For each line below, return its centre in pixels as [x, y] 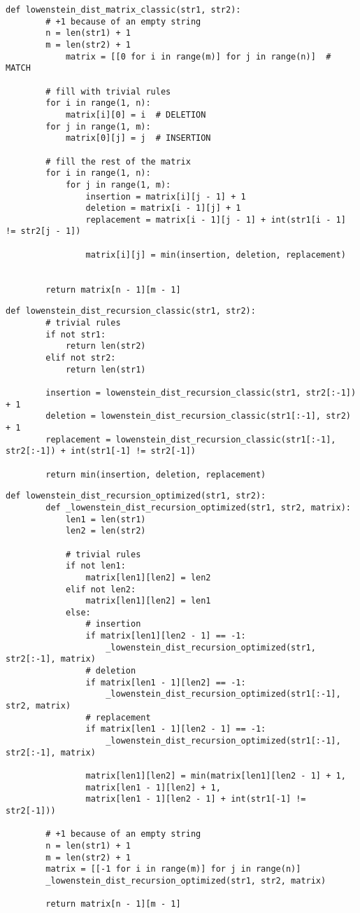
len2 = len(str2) [106, 531]
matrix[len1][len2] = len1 [148, 601]
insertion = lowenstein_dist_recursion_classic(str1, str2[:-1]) [201, 393]
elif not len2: [101, 589]
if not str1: [76, 334]
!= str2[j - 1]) [43, 231]
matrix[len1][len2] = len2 [148, 577]
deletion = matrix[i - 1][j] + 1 [163, 208]
